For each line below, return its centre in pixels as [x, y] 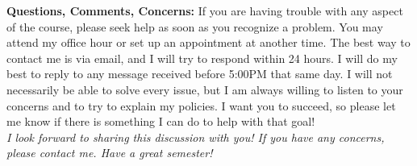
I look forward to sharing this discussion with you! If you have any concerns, [196, 137]
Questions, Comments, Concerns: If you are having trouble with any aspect [205, 10]
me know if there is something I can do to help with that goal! [161, 121]
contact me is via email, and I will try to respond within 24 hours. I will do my [202, 58]
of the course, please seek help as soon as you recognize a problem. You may [195, 26]
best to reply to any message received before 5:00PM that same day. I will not [200, 74]
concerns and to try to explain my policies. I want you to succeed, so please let [201, 105]
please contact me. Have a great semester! [110, 153]
